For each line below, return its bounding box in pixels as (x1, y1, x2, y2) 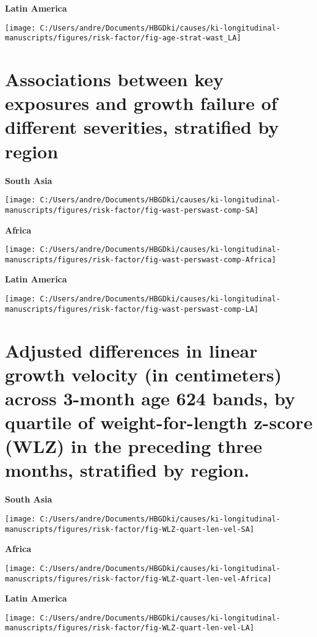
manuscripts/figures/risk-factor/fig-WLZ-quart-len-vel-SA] (5, 525, 255, 534)
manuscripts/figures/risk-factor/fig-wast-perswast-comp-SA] (5, 205, 259, 215)
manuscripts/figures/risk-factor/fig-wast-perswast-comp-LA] (5, 304, 259, 314)
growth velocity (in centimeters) (5, 361, 282, 386)
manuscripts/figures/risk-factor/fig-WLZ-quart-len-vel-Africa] (5, 574, 272, 583)
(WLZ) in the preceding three (5, 433, 263, 458)
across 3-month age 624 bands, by (5, 385, 296, 410)
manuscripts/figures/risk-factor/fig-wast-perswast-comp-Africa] (5, 255, 276, 264)
